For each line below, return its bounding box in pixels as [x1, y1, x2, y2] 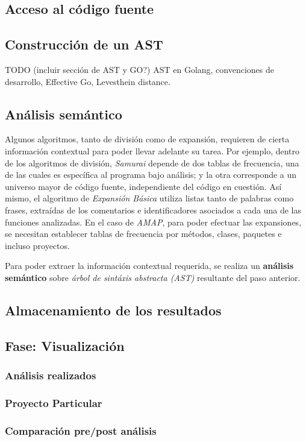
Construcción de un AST [5, 35, 163, 54]
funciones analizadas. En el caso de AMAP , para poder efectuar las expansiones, [5, 215, 302, 228]
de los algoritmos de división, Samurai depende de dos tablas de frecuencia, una [5, 156, 299, 169]
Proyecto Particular [5, 395, 102, 410]
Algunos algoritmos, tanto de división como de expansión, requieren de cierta [5, 133, 290, 145]
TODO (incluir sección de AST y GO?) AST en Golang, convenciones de [5, 63, 275, 75]
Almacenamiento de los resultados [5, 300, 222, 319]
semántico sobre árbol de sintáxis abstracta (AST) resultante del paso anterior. [5, 271, 301, 283]
